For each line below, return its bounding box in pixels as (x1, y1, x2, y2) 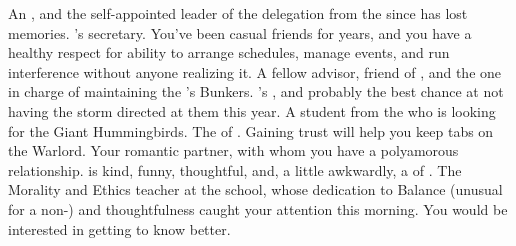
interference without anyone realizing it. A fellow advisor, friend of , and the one (8, 61, 502, 82)
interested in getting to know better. (8, 218, 231, 239)
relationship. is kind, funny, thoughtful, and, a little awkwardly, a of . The (8, 159, 462, 180)
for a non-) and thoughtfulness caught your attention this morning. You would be (8, 198, 508, 219)
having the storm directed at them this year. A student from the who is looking (8, 100, 496, 121)
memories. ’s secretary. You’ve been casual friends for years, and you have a (8, 22, 472, 43)
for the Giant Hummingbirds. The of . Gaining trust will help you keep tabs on (8, 120, 494, 141)
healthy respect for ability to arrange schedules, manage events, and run (8, 42, 450, 63)
